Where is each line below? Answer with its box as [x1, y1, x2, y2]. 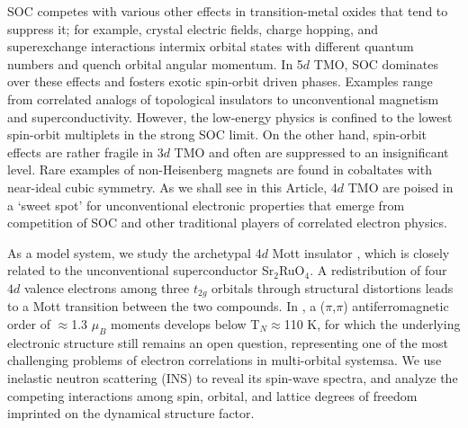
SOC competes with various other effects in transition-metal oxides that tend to [7, 2, 448, 20]
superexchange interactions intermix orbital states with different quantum [7, 37, 414, 56]
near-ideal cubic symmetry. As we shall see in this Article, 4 [7, 177, 337, 196]
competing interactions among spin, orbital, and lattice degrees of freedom [7, 386, 418, 405]
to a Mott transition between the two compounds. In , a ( [7, 297, 326, 316]
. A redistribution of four [310, 261, 447, 280]
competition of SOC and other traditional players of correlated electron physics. [7, 213, 447, 232]
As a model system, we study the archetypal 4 [7, 243, 262, 262]
